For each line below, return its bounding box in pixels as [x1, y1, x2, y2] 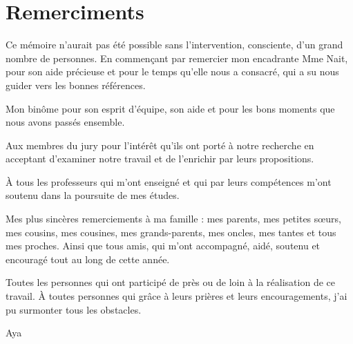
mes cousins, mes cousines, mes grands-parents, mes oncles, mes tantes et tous [6, 224, 336, 239]
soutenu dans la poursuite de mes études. [6, 188, 180, 202]
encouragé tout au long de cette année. [6, 251, 170, 266]
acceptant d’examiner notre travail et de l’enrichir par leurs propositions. [6, 151, 314, 166]
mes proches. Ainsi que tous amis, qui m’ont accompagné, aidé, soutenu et [6, 238, 321, 253]
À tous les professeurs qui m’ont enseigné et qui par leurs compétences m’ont [6, 174, 332, 189]
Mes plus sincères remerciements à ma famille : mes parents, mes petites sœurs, [6, 211, 341, 226]
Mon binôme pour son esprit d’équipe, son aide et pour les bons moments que [6, 101, 335, 115]
